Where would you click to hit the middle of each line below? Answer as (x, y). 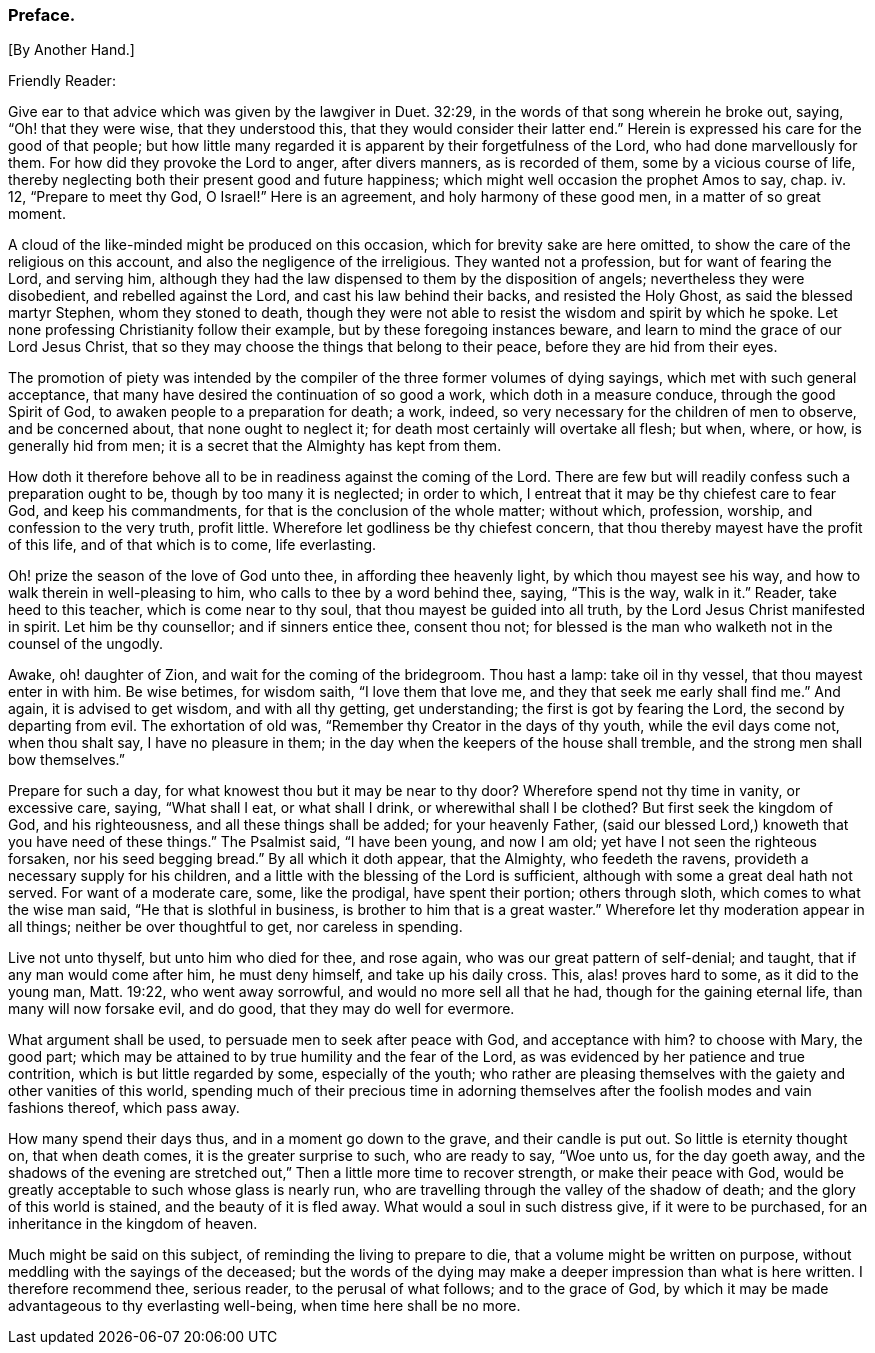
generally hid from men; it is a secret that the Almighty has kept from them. (255, 446)
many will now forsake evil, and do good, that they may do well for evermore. (261, 1009)
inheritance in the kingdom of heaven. (133, 1224)
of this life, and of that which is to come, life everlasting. (192, 545)
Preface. (42, 15)
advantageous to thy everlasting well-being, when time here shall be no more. (264, 1306)
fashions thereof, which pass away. (124, 1108)
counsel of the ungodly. (86, 644)
